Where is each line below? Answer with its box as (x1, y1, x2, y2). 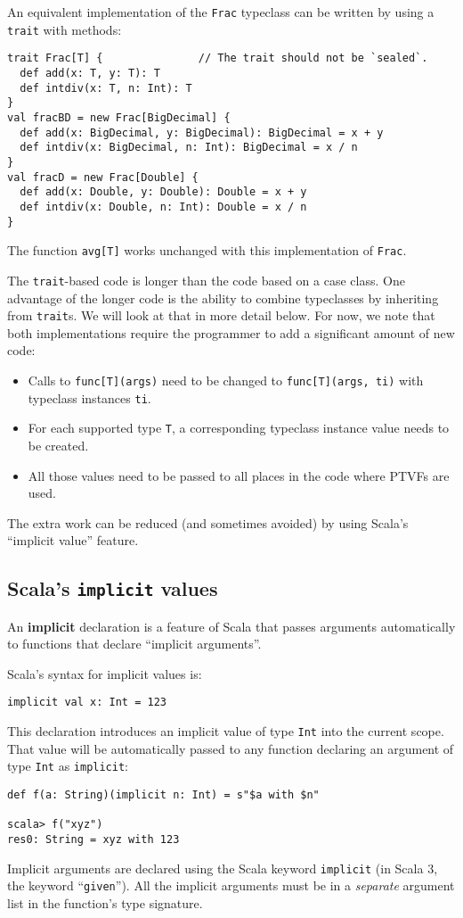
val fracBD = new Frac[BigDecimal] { (7, 111, 231, 124)
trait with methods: (7, 20, 122, 38)
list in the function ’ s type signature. (7, 893, 203, 912)
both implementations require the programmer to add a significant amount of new (7, 323, 455, 342)
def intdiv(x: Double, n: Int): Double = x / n (20, 200, 307, 213)
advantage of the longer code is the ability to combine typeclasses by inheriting (7, 288, 439, 307)
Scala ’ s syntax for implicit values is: (7, 664, 202, 682)
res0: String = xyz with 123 (7, 832, 180, 846)
